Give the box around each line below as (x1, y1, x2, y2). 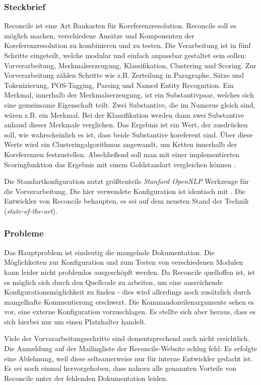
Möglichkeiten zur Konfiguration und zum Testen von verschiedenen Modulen (4, 257, 243, 267)
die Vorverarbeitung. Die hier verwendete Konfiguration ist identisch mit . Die (4, 185, 245, 196)
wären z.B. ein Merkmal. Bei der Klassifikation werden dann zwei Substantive (4, 109, 244, 120)
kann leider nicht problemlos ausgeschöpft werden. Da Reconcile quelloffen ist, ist (4, 266, 255, 277)
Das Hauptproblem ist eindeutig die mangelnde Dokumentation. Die (4, 247, 215, 257)
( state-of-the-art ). (4, 205, 57, 216)
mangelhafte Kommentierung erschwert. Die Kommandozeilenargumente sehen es (4, 296, 254, 307)
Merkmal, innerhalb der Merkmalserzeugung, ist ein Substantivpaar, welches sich (4, 89, 254, 100)
